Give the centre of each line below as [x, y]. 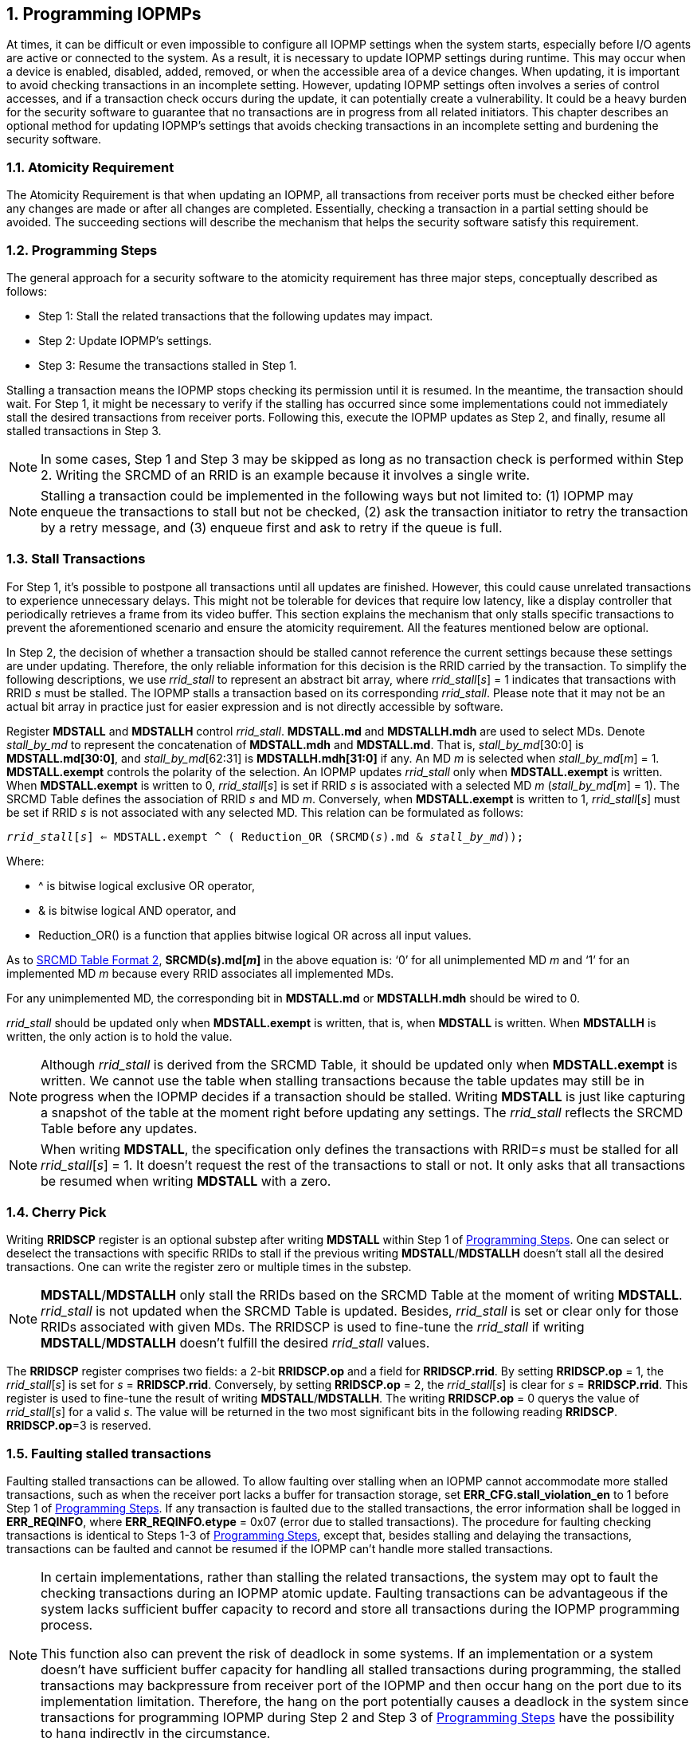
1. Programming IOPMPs [104, 14]
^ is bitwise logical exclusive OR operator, [147, 885]
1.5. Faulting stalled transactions [109, 1453]
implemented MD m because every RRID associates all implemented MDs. [200, 973]
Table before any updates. [119, 1128]
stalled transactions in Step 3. [84, 430]
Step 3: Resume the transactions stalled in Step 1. [168, 365]
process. [67, 1625]
